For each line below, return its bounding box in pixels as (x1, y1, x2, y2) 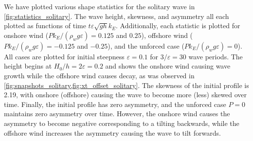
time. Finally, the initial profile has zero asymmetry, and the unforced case (4, 99, 226, 109)
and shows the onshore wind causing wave (105, 61, 231, 71)
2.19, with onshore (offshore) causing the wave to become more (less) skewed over (4, 89, 247, 100)
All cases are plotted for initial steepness (4, 51, 125, 61)
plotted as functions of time (4, 20, 86, 31)
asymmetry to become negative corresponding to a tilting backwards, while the (4, 118, 239, 128)
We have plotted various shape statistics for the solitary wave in (4, 1, 195, 11)
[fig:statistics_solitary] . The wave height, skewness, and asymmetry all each (4, 11, 229, 21)
